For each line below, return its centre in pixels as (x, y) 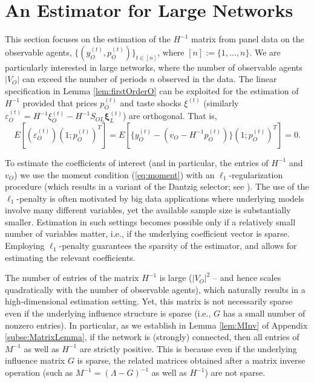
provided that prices (60, 102)
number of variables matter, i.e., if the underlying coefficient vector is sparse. (147, 233)
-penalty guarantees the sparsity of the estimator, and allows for (178, 246)
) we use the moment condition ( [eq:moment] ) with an (114, 174)
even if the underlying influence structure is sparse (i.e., (108, 313)
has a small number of (264, 313)
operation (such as (39, 372)
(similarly (221, 102)
